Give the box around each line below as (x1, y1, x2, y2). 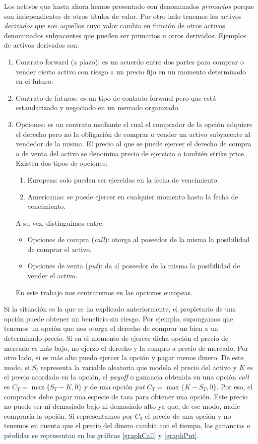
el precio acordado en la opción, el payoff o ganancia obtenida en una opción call (4, 372, 249, 382)
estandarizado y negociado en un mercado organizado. (15, 102, 180, 113)
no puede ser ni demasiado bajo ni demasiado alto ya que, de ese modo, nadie (4, 401, 240, 411)
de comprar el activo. (27, 244, 92, 254)
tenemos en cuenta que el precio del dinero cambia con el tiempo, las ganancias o (4, 420, 251, 431)
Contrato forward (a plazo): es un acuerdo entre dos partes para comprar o (15, 56, 244, 66)
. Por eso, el (216, 381, 253, 391)
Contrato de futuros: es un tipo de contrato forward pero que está (15, 92, 216, 103)
